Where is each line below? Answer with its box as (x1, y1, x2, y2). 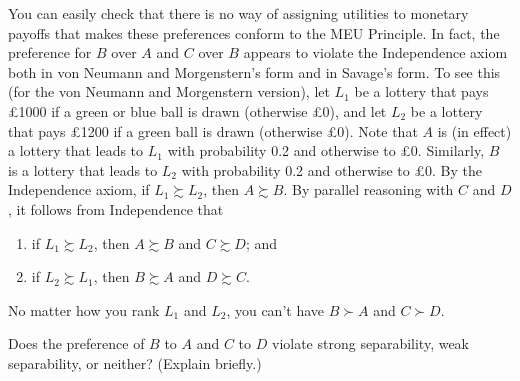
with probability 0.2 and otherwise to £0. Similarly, (167, 140, 485, 161)
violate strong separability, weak (271, 333, 470, 354)
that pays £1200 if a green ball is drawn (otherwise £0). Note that (8, 120, 418, 141)
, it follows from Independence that (8, 198, 224, 219)
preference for (8, 42, 92, 63)
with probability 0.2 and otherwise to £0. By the (181, 159, 482, 180)
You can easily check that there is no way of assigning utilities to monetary (8, 3, 469, 23)
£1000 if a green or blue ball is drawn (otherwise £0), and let (8, 100, 387, 121)
